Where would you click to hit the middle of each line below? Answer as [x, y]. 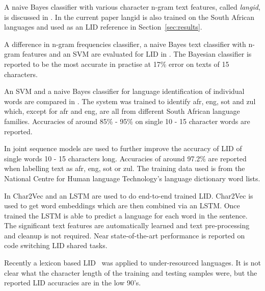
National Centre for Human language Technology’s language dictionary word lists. [132, 178]
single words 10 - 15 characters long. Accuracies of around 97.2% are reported [125, 158]
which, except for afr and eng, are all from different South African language [122, 111]
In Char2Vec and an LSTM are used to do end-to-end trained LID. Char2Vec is [129, 195]
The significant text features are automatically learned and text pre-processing [127, 225]
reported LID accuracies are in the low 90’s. [73, 283]
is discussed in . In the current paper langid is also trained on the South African [129, 17]
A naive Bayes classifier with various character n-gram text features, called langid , [132, 7]
